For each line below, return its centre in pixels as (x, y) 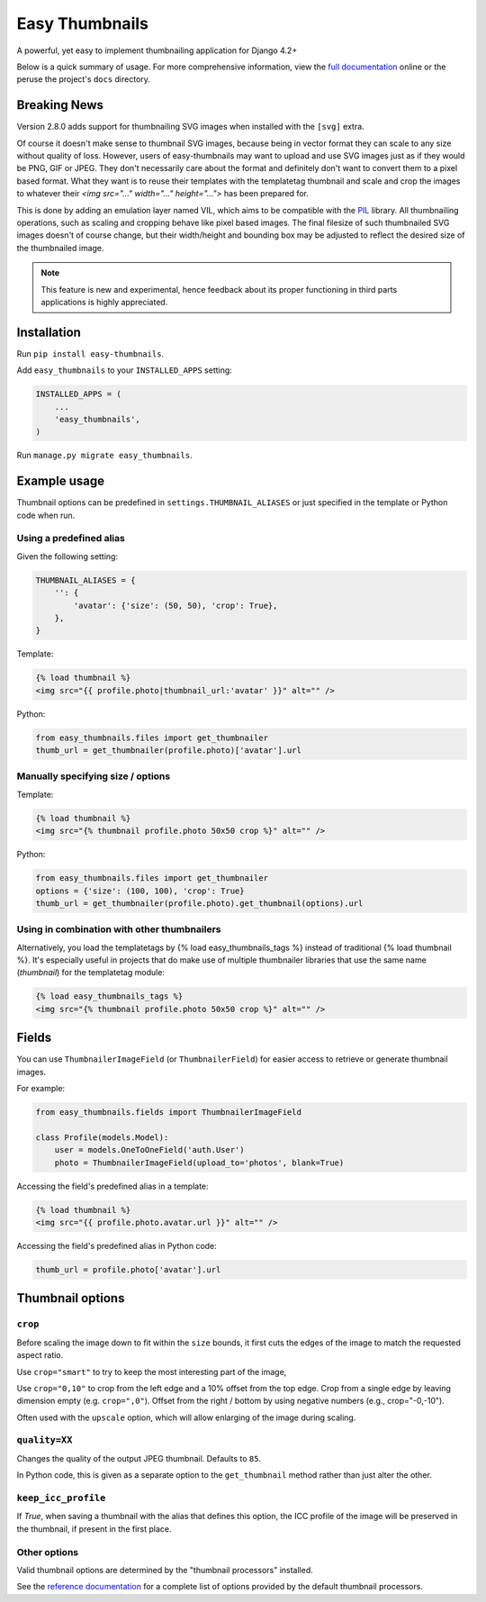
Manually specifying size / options (94, 776)
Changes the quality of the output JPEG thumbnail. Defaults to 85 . (139, 1458)
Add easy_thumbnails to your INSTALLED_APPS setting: (125, 370)
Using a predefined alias (71, 539)
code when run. (46, 515)
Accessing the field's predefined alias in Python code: (117, 1245)
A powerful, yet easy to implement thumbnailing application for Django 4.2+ (157, 50)
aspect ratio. (40, 1355)
